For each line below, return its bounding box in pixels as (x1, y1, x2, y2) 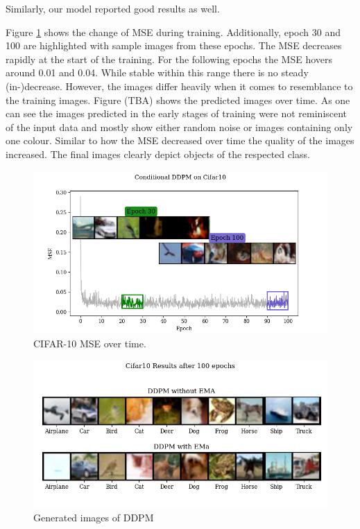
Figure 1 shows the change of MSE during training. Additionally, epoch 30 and (6, 24, 341, 39)
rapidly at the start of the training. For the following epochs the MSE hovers (6, 51, 333, 66)
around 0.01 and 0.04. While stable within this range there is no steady (6, 65, 309, 80)
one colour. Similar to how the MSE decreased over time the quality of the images (6, 133, 354, 148)
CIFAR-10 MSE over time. (33, 336, 146, 350)
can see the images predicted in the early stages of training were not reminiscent (6, 106, 348, 121)
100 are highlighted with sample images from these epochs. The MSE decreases (6, 38, 342, 53)
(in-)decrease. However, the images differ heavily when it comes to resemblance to (6, 78, 353, 93)
